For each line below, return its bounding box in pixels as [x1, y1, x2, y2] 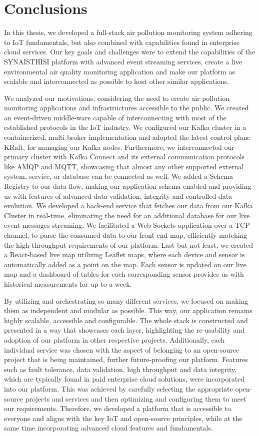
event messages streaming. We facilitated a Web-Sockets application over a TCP [4, 220, 250, 230]
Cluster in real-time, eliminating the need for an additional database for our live [4, 210, 250, 220]
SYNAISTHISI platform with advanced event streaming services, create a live [4, 56, 242, 66]
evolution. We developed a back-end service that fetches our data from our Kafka [4, 200, 253, 211]
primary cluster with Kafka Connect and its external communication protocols [4, 151, 245, 162]
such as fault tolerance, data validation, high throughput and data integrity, [4, 364, 237, 374]
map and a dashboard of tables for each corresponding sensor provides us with [4, 269, 244, 279]
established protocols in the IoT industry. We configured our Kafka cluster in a [4, 122, 246, 132]
